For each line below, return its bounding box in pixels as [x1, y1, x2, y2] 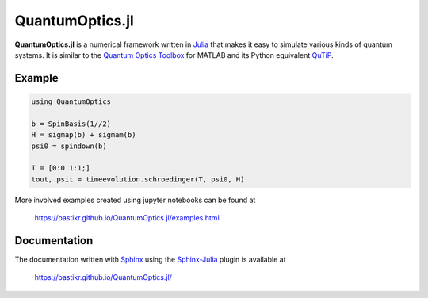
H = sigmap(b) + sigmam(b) [31, 131, 136, 139]
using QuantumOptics [31, 97, 111, 106]
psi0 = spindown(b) [31, 141, 107, 151]
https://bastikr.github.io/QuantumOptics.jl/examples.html [34, 213, 220, 223]
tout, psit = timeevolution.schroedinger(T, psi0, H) [31, 174, 245, 184]
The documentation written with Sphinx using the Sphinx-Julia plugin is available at [14, 254, 286, 264]
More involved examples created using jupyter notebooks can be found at [14, 195, 256, 204]
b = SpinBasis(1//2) [31, 119, 111, 128]
